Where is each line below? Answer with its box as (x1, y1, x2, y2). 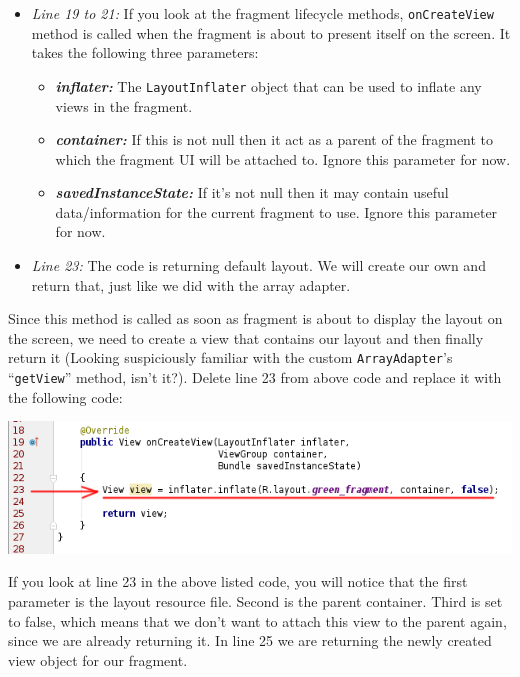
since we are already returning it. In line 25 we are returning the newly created (8, 630, 492, 651)
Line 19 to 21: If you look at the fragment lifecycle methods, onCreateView (31, 3, 494, 23)
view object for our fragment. (8, 649, 188, 670)
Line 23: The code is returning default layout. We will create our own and (31, 255, 486, 276)
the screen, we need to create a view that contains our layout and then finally (8, 327, 484, 348)
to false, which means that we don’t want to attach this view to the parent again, (8, 610, 507, 631)
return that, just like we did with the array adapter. (31, 274, 351, 295)
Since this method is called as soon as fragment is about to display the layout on (8, 308, 503, 329)
